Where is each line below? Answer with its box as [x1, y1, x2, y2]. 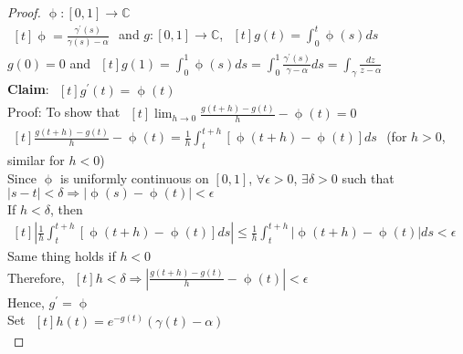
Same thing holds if [7, 246, 116, 265]
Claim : [7, 78, 49, 98]
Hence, [7, 292, 45, 311]
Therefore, [7, 267, 65, 286]
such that [342, 168, 395, 187]
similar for [7, 151, 65, 170]
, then [49, 200, 83, 219]
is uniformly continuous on [59, 168, 209, 187]
